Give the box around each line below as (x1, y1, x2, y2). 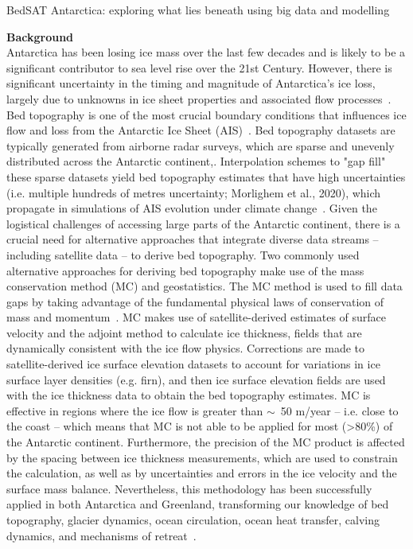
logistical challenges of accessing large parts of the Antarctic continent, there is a (6, 215, 400, 232)
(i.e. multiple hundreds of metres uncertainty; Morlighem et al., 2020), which (6, 184, 381, 201)
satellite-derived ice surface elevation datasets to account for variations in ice (6, 356, 380, 372)
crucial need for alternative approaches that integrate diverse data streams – (6, 231, 379, 247)
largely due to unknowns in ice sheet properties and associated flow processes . (6, 90, 392, 107)
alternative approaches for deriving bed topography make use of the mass (6, 262, 364, 278)
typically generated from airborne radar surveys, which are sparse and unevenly (6, 137, 395, 154)
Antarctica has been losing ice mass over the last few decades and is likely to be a (6, 44, 406, 60)
